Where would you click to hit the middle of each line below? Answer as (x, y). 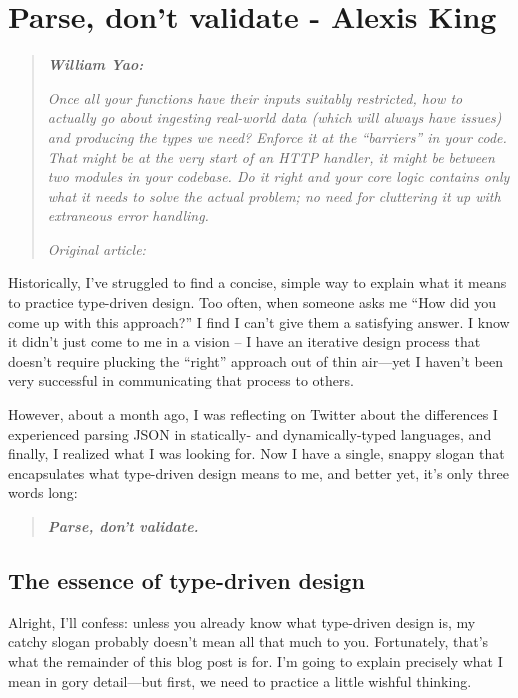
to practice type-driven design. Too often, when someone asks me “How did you (252, 302)
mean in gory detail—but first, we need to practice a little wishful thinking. (240, 680)
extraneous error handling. (128, 215)
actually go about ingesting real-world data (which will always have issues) (274, 117)
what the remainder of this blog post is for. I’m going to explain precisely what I (255, 660)
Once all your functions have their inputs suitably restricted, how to (255, 97)
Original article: (96, 248)
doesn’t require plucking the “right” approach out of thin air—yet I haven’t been (255, 360)
